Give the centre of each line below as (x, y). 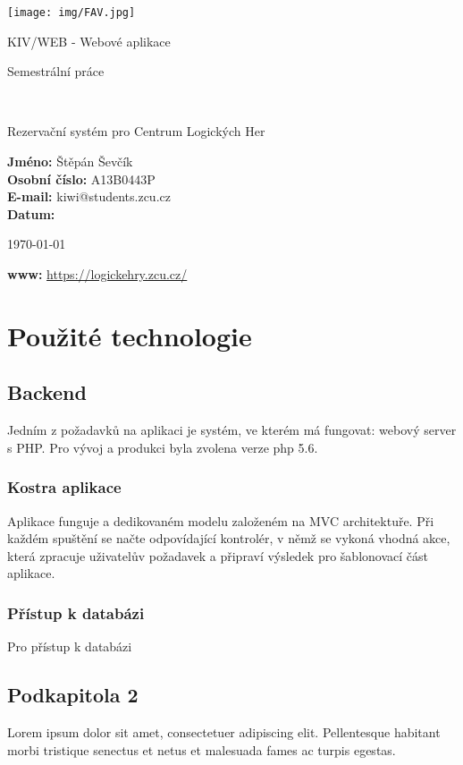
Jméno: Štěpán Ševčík (70, 161)
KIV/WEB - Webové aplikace (89, 41)
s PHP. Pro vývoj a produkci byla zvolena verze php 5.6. (163, 447)
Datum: (31, 213)
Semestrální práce (56, 71)
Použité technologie (130, 335)
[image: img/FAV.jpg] (72, 13)
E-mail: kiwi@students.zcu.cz (89, 196)
